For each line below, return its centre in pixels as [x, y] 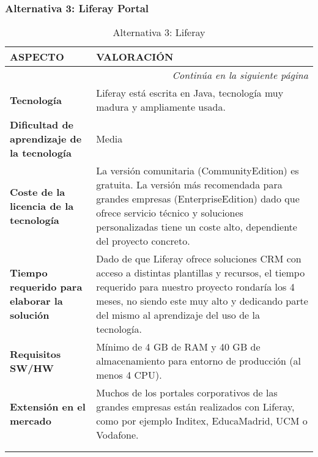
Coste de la [38, 191]
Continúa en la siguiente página [240, 75]
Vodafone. [117, 435]
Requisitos [35, 354]
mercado [31, 421]
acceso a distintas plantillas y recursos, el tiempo [201, 273]
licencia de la [42, 206]
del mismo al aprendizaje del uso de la [178, 315]
